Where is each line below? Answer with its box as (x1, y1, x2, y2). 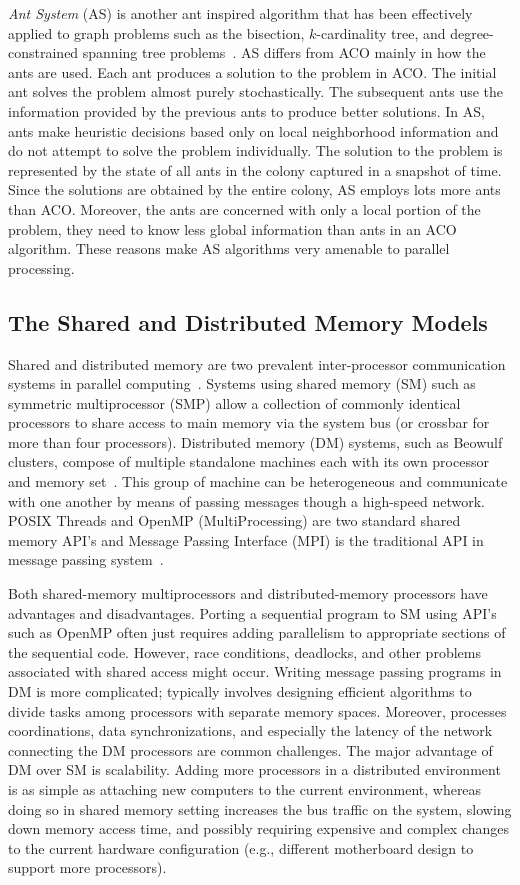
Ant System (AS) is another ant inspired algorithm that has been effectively (8, 3, 473, 23)
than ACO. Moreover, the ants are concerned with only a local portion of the (8, 198, 481, 219)
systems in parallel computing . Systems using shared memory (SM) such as (8, 373, 476, 394)
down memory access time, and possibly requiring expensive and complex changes (8, 818, 510, 839)
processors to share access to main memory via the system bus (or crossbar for (8, 412, 490, 433)
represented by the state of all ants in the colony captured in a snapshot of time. (8, 159, 502, 180)
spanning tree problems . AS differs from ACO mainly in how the (82, 42, 486, 63)
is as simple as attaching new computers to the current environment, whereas (8, 778, 482, 799)
